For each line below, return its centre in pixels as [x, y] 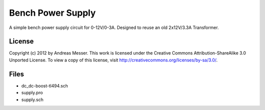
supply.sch [32, 99]
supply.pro [32, 93]
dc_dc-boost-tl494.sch [45, 85]
